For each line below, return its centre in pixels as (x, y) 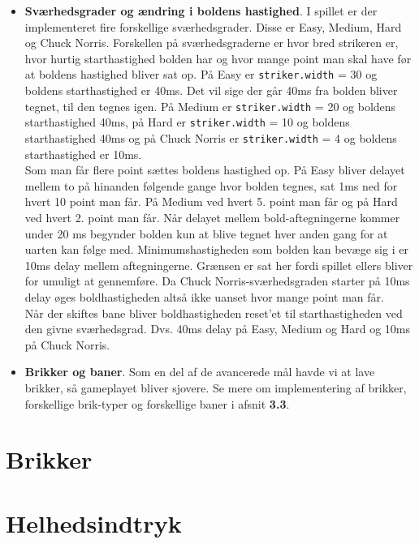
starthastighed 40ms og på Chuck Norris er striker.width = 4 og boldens (211, 137)
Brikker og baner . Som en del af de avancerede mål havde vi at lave (200, 372)
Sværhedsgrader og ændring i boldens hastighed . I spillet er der (201, 11)
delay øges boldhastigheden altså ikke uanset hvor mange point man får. (204, 296)
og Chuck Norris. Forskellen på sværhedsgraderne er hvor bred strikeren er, (212, 43)
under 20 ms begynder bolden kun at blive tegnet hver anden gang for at (206, 233)
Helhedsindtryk (94, 523)
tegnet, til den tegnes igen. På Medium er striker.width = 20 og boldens (210, 106)
